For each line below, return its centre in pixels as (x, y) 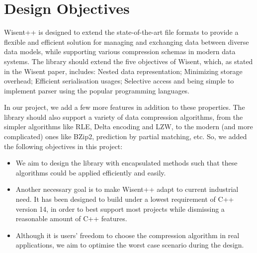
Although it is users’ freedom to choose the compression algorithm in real (128, 235)
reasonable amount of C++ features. (71, 218)
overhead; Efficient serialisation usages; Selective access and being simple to (119, 81)
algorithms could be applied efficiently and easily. (91, 172)
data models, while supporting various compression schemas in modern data (120, 51)
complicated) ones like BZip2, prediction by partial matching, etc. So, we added (126, 136)
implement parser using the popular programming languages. (97, 90)
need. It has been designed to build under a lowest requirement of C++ (125, 199)
